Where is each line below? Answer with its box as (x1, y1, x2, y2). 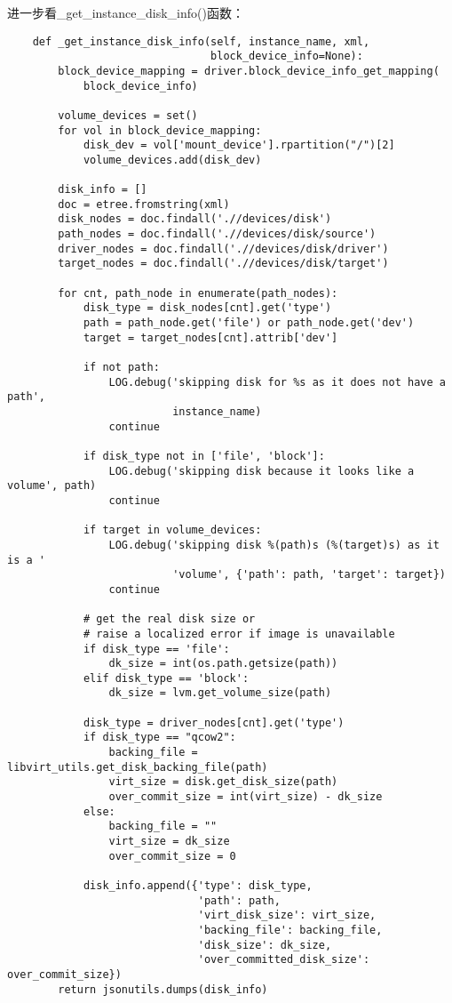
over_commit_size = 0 (108, 849, 236, 863)
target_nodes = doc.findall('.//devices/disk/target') (58, 257, 389, 270)
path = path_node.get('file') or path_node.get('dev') (83, 317, 415, 330)
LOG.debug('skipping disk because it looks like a (108, 464, 415, 477)
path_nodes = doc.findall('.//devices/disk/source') (58, 228, 377, 241)
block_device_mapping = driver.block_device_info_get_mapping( (58, 64, 440, 77)
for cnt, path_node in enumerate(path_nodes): (58, 286, 338, 300)
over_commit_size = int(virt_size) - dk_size (108, 790, 383, 804)
